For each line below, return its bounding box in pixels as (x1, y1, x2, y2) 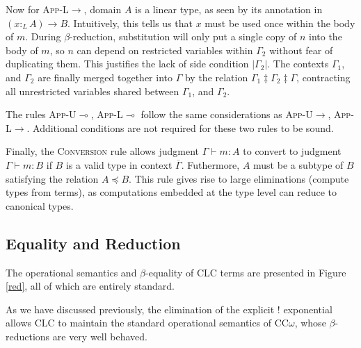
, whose (294, 315, 326, 330)
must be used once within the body (204, 15, 355, 30)
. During (25, 29, 61, 44)
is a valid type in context (65, 157, 173, 172)
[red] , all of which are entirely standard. (6, 279, 175, 293)
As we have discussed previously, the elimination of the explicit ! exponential (6, 301, 332, 316)
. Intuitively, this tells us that (67, 15, 193, 30)
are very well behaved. (52, 329, 147, 343)
